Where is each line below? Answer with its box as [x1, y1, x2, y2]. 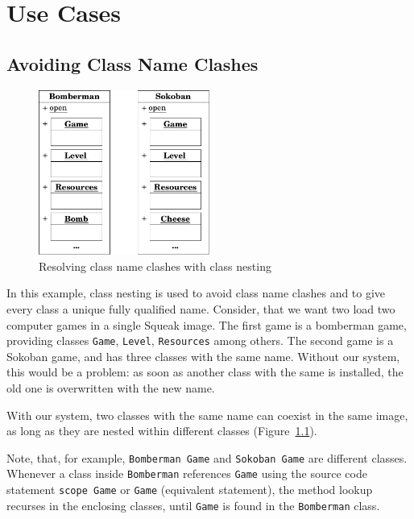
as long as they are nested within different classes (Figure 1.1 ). [6, 422, 317, 439]
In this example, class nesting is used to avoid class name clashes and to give [6, 284, 386, 301]
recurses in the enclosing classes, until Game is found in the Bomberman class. [6, 496, 380, 513]
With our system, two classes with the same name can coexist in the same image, [6, 406, 408, 423]
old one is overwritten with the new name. [6, 380, 215, 397]
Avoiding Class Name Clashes [6, 51, 259, 76]
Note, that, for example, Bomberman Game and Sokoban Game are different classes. [6, 449, 408, 466]
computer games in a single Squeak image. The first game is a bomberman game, [6, 316, 407, 333]
